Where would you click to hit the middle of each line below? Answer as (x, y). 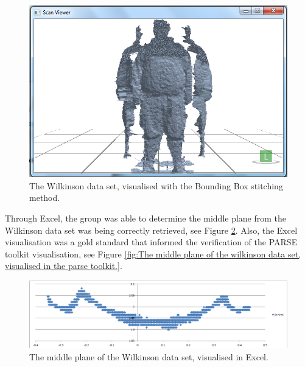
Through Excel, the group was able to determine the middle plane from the (146, 218)
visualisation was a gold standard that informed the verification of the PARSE (151, 242)
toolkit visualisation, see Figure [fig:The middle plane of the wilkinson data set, (153, 253)
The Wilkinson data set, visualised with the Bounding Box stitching (156, 185)
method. (45, 197)
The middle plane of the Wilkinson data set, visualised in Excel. (149, 356)
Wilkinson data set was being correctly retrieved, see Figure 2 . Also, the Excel (151, 230)
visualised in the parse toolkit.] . (64, 266)
